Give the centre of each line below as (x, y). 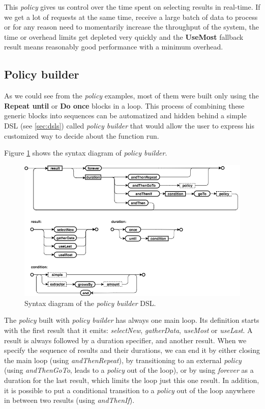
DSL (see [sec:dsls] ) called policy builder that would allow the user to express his (129, 125)
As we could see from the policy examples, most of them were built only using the (131, 96)
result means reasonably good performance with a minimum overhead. (114, 47)
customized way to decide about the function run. (82, 135)
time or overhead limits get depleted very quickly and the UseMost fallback (124, 36)
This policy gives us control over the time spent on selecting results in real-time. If (132, 7)
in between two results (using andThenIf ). (69, 400)
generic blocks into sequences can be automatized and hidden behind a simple (125, 116)
